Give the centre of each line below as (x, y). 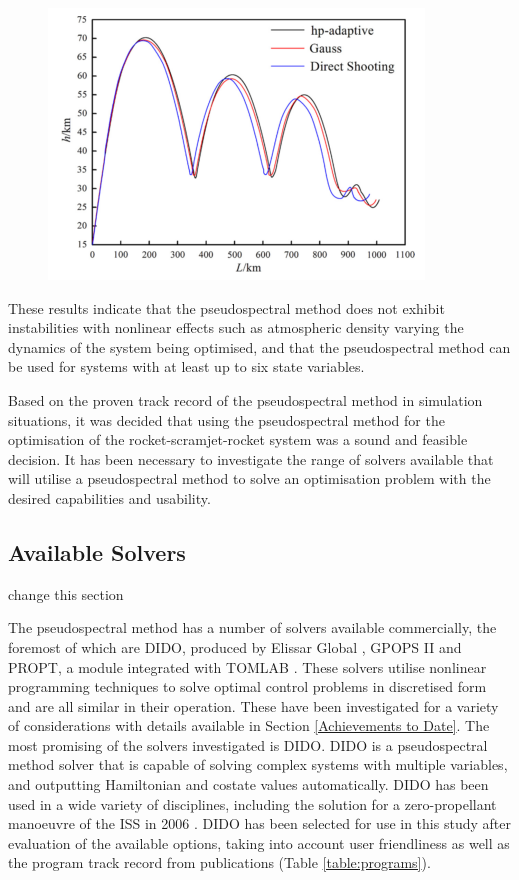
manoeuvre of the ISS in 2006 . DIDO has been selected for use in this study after (259, 823)
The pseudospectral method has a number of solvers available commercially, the (252, 627)
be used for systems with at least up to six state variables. (186, 366)
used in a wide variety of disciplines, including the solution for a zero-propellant (252, 803)
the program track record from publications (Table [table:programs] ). (219, 862)
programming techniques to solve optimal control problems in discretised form (247, 686)
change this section (66, 593)
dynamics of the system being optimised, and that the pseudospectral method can (259, 346)
